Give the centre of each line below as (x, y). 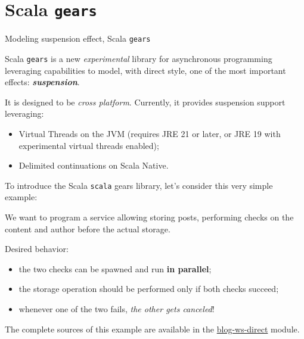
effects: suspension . (42, 82)
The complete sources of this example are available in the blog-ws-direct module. (152, 329)
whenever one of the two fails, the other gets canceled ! (117, 308)
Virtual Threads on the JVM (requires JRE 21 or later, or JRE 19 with (150, 133)
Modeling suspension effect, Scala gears (78, 38)
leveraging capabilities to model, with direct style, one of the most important (145, 70)
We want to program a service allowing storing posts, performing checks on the (149, 217)
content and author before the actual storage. (88, 228)
